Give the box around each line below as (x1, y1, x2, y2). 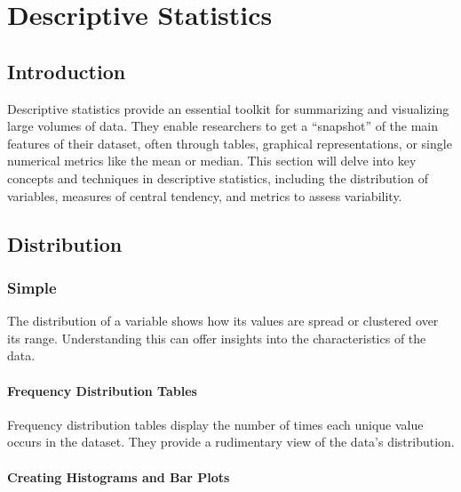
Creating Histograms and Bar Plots (7, 467, 230, 486)
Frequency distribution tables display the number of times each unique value (7, 415, 424, 433)
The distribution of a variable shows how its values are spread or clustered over (7, 311, 439, 330)
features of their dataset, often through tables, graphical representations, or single (7, 133, 452, 152)
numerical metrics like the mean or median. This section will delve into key (7, 151, 417, 170)
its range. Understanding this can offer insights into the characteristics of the (7, 328, 426, 347)
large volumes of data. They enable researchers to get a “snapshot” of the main (7, 117, 439, 135)
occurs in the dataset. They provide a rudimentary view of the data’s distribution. (7, 432, 455, 451)
